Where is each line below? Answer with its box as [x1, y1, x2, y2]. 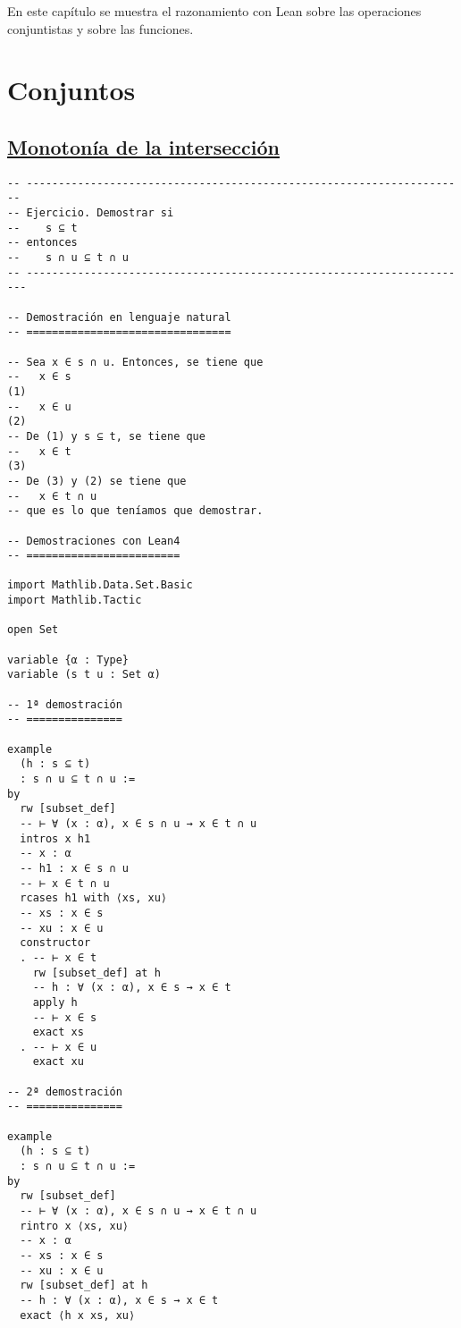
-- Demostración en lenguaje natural [7, 310, 231, 324]
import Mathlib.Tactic [7, 594, 142, 607]
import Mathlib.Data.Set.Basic [7, 579, 193, 592]
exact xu [32, 1055, 84, 1069]
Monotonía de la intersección [7, 132, 280, 160]
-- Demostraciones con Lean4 [7, 534, 180, 547]
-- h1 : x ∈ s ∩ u [20, 861, 130, 875]
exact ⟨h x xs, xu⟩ [20, 1308, 136, 1322]
